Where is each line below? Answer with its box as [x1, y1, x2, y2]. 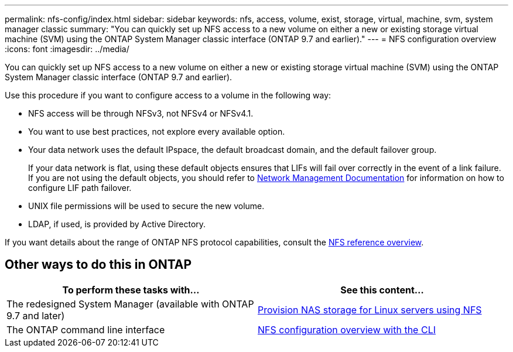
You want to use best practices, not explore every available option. [28, 127, 285, 136]
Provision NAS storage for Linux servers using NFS [258, 303, 482, 316]
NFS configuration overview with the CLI [258, 323, 436, 336]
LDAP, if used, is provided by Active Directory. [28, 219, 206, 229]
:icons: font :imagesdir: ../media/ [5, 44, 129, 54]
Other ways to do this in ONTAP [5, 257, 192, 272]
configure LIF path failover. [28, 183, 132, 193]
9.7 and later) [6, 309, 65, 322]
